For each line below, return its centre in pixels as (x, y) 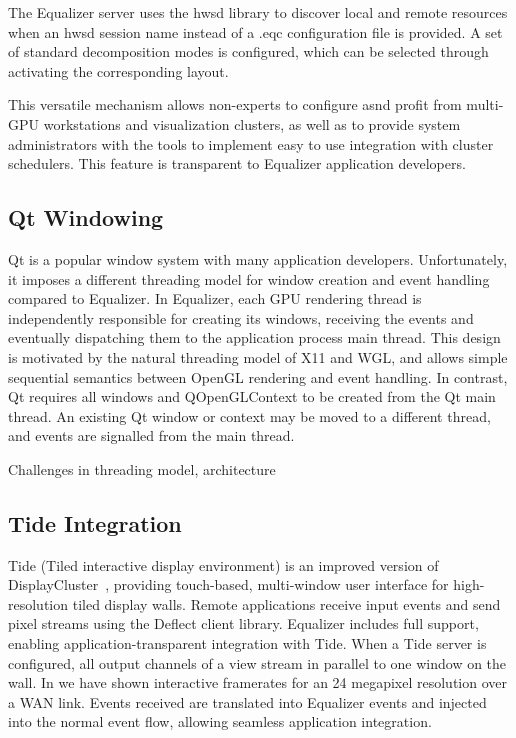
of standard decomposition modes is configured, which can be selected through (248, 51)
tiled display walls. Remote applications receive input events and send (286, 603)
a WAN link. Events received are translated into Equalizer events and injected (247, 701)
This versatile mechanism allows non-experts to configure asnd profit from (235, 104)
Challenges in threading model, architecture (142, 468)
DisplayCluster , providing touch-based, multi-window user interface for (228, 584)
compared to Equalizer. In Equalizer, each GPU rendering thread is (215, 298)
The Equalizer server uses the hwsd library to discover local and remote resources (258, 12)
